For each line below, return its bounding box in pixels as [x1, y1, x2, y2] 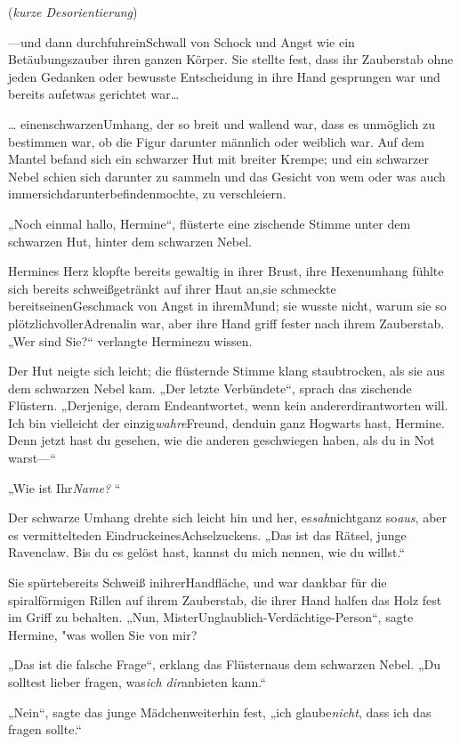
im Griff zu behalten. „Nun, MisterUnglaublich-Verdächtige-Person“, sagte [8, 608, 414, 627]
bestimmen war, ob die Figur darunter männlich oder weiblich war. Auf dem [8, 132, 424, 150]
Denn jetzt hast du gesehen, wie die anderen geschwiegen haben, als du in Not [8, 431, 435, 449]
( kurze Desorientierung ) [8, 3, 138, 20]
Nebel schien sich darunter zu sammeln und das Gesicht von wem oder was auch [8, 166, 446, 185]
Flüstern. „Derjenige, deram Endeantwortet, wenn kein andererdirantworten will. [8, 396, 448, 415]
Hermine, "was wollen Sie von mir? [8, 625, 198, 643]
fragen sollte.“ [8, 720, 82, 739]
